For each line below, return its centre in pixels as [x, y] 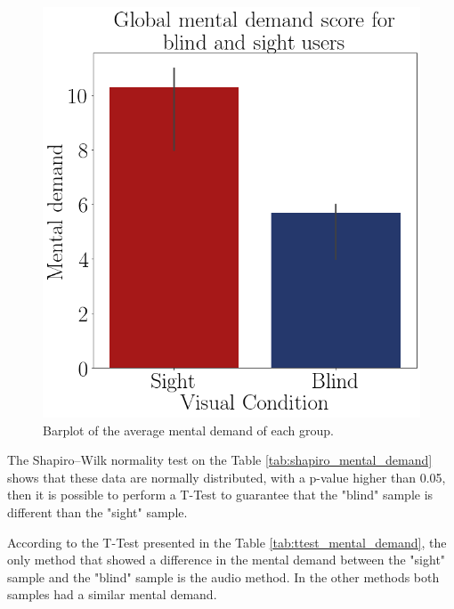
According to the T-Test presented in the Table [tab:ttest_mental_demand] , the [227, 542]
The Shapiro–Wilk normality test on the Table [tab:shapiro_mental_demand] [220, 460]
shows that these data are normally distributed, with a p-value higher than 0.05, [227, 477]
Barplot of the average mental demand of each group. [188, 430]
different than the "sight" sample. [97, 512]
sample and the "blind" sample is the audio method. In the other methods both [223, 577]
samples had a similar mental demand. [112, 594]
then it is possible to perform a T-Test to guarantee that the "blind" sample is [220, 495]
